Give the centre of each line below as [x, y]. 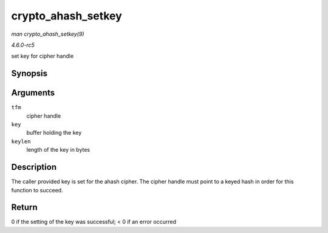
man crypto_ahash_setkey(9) [48, 34]
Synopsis [29, 74]
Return [24, 207]
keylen [21, 141]
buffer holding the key [54, 133]
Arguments [33, 93]
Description [34, 167]
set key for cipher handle [43, 56]
